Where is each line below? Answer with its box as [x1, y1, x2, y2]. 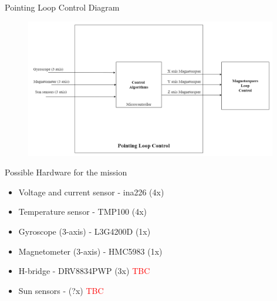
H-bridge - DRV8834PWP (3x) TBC [18, 265, 150, 277]
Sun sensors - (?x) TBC [18, 284, 104, 296]
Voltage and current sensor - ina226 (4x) [18, 185, 164, 198]
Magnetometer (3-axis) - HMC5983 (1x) [18, 245, 163, 257]
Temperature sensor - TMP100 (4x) [18, 205, 147, 218]
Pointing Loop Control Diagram [5, 1, 120, 13]
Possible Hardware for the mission [5, 166, 127, 178]
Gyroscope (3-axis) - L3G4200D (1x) [18, 225, 151, 237]
